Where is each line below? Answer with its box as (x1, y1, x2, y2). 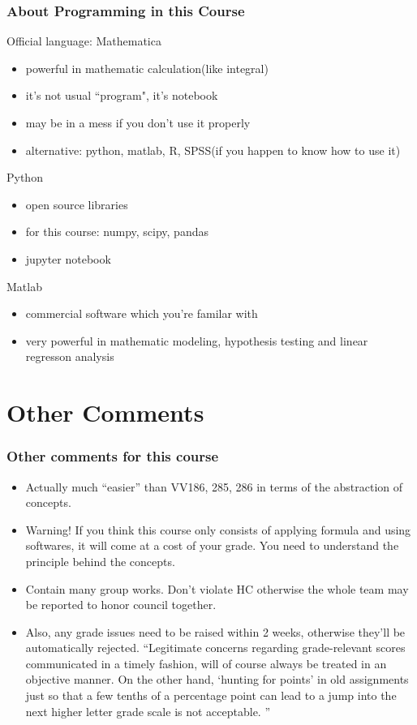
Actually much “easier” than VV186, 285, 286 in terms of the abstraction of (25, 478, 403, 495)
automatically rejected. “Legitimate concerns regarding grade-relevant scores (25, 639, 406, 656)
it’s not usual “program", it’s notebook (25, 87, 218, 104)
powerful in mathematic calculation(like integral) (25, 59, 269, 76)
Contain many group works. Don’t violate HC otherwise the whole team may (25, 580, 409, 597)
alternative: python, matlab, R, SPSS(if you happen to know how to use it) (25, 141, 401, 158)
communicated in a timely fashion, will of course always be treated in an (25, 654, 387, 671)
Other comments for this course (6, 446, 219, 466)
